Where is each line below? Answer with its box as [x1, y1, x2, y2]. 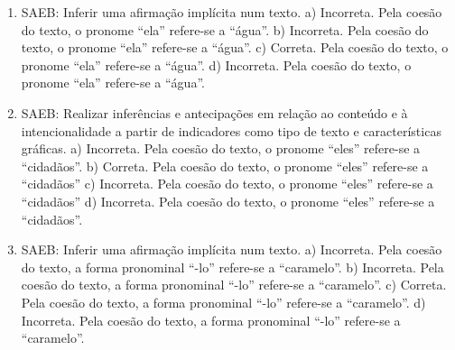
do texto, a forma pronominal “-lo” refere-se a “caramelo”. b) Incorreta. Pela [21, 257, 444, 276]
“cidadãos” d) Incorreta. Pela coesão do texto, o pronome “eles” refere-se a [21, 191, 435, 210]
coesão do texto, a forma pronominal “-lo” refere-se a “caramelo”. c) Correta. [21, 275, 447, 294]
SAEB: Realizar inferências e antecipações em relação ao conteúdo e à [21, 103, 408, 122]
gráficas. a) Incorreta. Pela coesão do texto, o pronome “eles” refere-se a [21, 139, 421, 158]
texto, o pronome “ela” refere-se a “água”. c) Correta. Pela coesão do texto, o [21, 38, 449, 57]
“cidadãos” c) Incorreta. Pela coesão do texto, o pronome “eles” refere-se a [21, 174, 433, 193]
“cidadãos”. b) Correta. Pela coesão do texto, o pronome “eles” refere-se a [21, 156, 429, 175]
